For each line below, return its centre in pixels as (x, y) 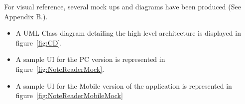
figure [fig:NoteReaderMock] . (60, 69)
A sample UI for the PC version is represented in (90, 59)
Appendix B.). (26, 16)
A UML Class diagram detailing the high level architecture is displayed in (128, 33)
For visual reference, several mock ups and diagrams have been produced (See (122, 6)
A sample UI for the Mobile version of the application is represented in (124, 85)
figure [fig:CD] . (39, 42)
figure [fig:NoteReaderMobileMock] (69, 95)
